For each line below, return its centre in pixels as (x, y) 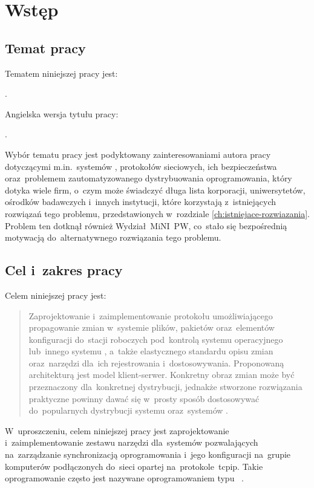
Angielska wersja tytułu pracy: (62, 113)
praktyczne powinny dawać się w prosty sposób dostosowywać (144, 398)
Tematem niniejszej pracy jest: (61, 73)
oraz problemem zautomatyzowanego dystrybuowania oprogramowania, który (149, 178)
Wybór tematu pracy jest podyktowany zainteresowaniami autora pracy (138, 154)
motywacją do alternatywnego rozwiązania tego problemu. (113, 237)
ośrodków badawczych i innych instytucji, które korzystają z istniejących (141, 202)
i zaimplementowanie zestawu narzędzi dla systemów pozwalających (132, 442)
